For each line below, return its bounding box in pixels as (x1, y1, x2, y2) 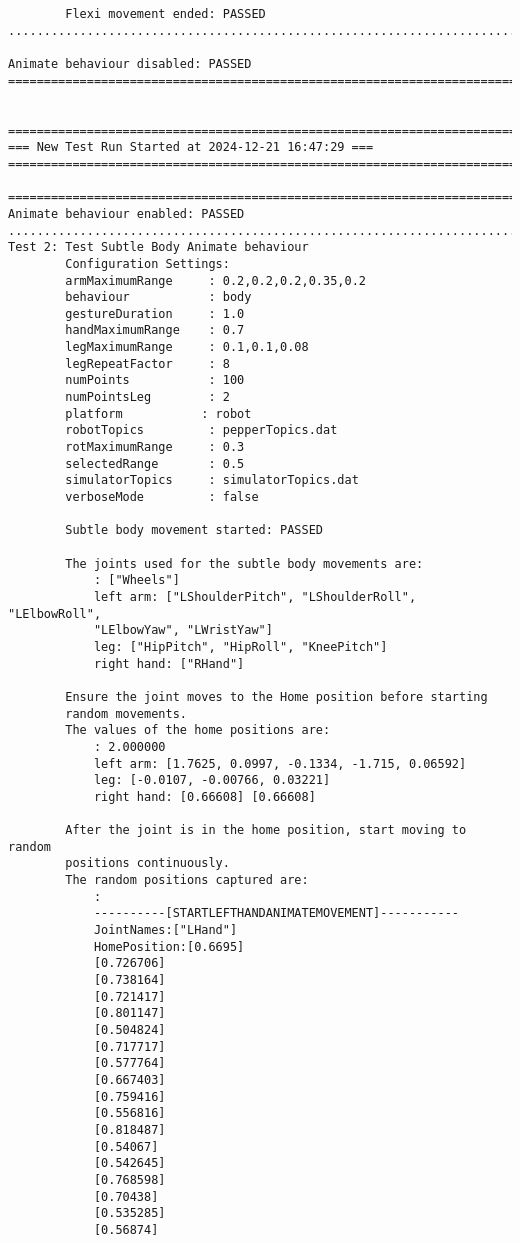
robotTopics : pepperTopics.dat (65, 423, 338, 438)
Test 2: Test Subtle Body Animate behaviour (8, 240, 309, 255)
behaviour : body (65, 290, 252, 305)
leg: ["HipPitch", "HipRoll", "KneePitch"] (93, 639, 388, 654)
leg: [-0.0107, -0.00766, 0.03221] (93, 773, 331, 788)
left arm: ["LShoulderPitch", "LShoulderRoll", (93, 589, 417, 604)
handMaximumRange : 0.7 (65, 323, 245, 338)
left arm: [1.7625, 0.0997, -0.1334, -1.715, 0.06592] (93, 756, 467, 771)
